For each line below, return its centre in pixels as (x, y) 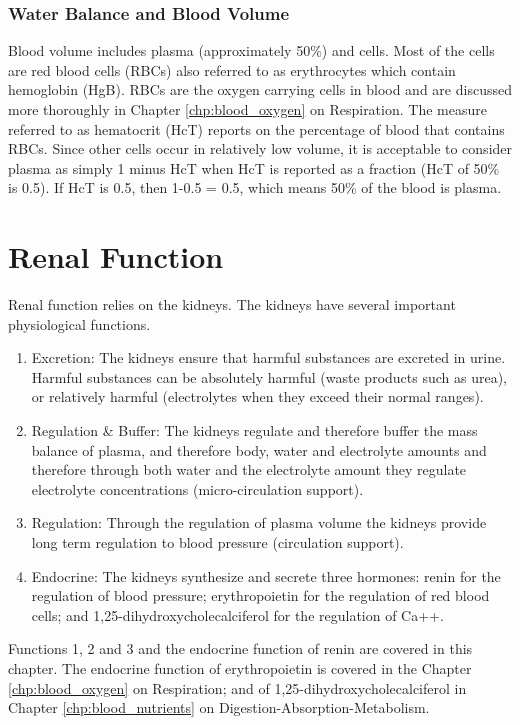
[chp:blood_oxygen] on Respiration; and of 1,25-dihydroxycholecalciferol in (237, 687)
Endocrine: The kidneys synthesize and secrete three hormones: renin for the (266, 575)
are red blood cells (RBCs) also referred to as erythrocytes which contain (232, 69)
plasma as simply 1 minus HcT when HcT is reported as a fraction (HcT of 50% (254, 167)
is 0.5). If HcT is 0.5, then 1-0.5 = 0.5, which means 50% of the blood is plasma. (255, 187)
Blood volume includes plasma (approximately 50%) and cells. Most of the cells (251, 50)
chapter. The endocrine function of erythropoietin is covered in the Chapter (240, 668)
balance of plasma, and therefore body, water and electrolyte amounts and (259, 449)
